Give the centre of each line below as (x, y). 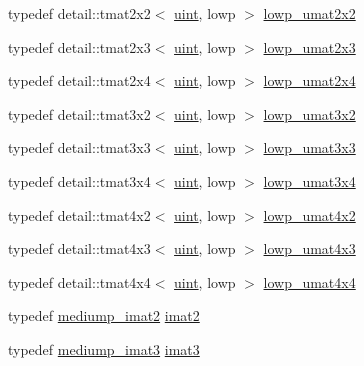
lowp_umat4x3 (309, 248)
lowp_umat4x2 (309, 214)
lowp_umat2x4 (309, 80)
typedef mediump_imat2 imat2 (104, 315)
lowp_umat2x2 (309, 13)
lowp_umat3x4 (309, 180)
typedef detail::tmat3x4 (79, 180)
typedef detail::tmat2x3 (79, 46)
